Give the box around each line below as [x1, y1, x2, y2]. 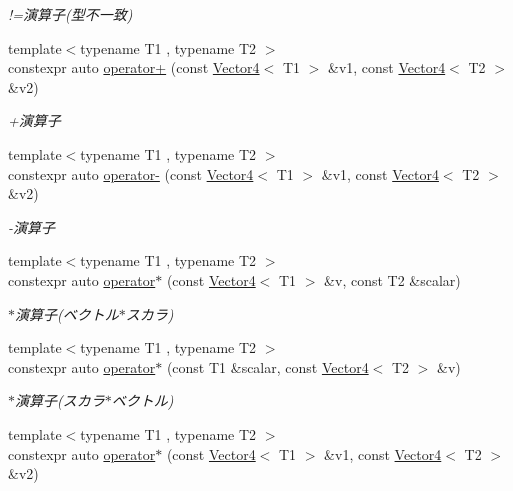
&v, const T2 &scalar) [324, 269, 461, 290]
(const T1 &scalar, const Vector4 [166, 356, 369, 377]
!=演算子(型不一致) [8, 4, 133, 24]
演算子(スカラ [15, 390, 105, 411]
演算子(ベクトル [15, 303, 119, 324]
